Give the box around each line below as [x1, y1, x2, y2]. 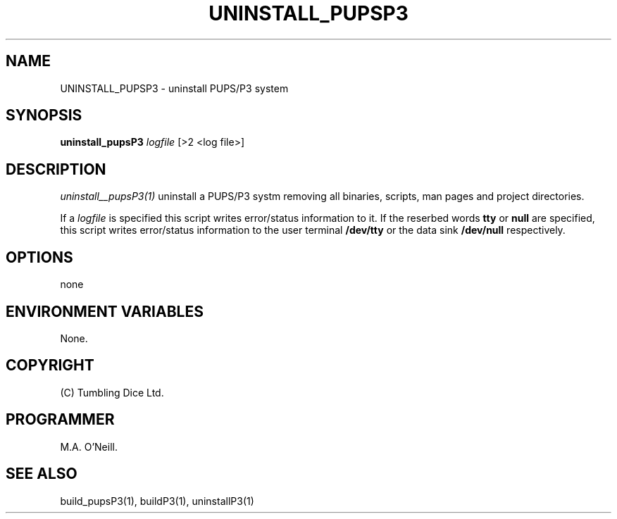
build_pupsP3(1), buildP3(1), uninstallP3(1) [60, 494, 254, 507]
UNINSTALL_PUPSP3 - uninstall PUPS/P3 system [60, 82, 289, 94]
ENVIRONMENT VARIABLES [6, 302, 204, 320]
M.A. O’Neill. [60, 440, 118, 453]
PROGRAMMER [6, 411, 115, 429]
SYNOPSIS [6, 106, 82, 125]
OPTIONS [6, 248, 73, 266]
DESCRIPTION [6, 160, 106, 178]
